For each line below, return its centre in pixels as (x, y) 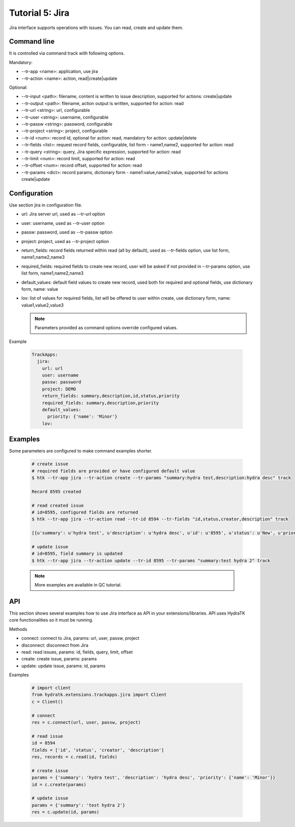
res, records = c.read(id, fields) (74, 757)
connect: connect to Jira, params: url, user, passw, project (80, 638)
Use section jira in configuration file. (46, 205)
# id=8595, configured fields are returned (85, 512)
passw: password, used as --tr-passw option (67, 232)
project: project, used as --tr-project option (65, 241)
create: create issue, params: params (59, 659)
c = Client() (47, 702)
